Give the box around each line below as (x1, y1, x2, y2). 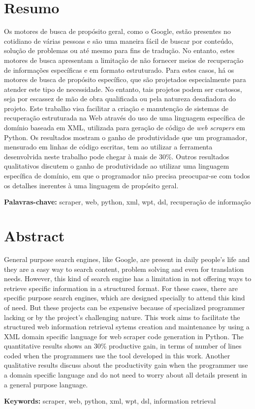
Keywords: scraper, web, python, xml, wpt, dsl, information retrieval (4, 396, 216, 406)
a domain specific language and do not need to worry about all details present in (4, 370, 247, 380)
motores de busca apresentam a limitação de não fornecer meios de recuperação (4, 55, 244, 65)
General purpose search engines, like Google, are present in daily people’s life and (4, 254, 250, 264)
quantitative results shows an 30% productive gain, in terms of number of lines (4, 341, 242, 351)
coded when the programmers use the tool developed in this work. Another (4, 350, 230, 360)
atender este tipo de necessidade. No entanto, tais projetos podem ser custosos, (4, 84, 242, 94)
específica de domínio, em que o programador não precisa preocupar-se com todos (4, 171, 250, 181)
